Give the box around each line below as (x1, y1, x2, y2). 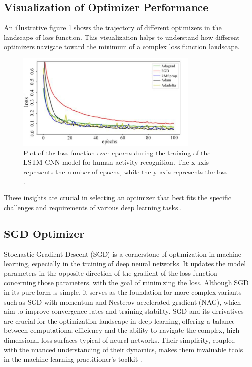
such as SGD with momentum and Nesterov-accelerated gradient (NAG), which (4, 296, 241, 307)
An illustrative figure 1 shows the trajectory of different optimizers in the (4, 22, 222, 33)
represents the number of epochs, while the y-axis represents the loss (23, 167, 228, 177)
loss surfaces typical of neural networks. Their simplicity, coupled (41, 335, 235, 345)
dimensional (4, 335, 39, 345)
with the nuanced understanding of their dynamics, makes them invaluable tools (4, 344, 243, 354)
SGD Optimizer (4, 226, 85, 241)
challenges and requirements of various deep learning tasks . (4, 202, 182, 212)
